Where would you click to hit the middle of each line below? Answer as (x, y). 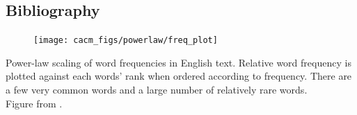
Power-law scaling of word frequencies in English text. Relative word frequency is (178, 62)
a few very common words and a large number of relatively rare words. (157, 90)
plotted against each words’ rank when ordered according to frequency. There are (179, 76)
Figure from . (34, 103)
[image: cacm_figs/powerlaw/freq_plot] (126, 41)
